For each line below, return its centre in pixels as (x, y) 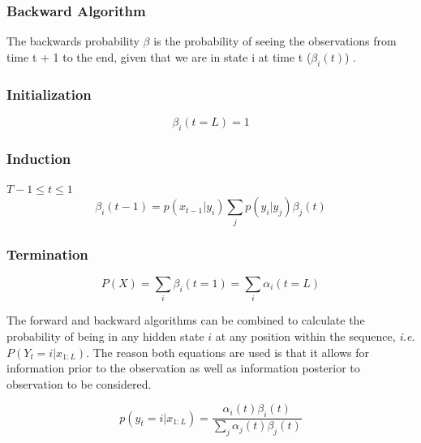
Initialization (49, 94)
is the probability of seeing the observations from (275, 41)
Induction (39, 158)
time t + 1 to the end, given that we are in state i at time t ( (159, 56)
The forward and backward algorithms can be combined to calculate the (186, 320)
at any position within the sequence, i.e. (315, 335)
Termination (47, 254)
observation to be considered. (79, 383)
